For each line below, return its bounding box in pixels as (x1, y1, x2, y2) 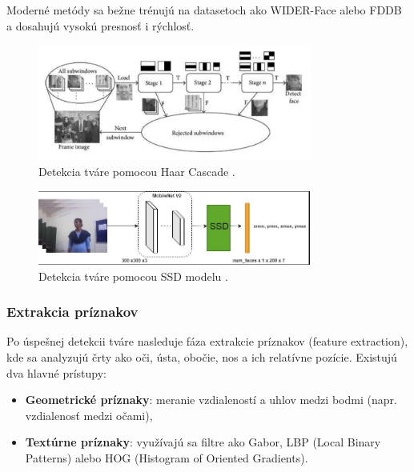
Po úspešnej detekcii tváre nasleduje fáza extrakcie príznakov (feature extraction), (6, 333, 408, 350)
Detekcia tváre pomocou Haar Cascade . (38, 163, 235, 179)
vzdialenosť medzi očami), (25, 406, 153, 423)
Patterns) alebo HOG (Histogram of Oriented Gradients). (25, 449, 308, 466)
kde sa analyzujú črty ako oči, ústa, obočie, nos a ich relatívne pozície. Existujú (6, 348, 397, 365)
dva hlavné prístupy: (6, 364, 107, 381)
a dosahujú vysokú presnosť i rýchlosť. (6, 17, 195, 34)
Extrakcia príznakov (6, 302, 139, 322)
